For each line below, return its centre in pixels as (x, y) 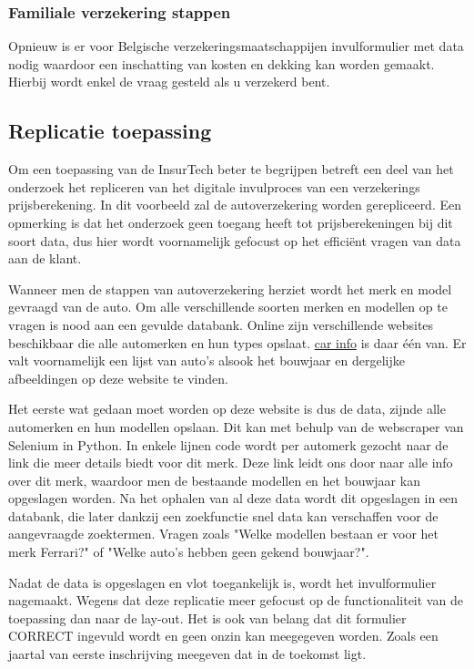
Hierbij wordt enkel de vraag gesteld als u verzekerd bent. (169, 82)
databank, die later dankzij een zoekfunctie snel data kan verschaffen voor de (223, 515)
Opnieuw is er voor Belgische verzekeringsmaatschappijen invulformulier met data (236, 46)
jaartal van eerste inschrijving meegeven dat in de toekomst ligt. (187, 654)
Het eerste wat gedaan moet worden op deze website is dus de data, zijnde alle (227, 409)
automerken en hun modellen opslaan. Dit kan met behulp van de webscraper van (236, 426)
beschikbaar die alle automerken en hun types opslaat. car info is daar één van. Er (237, 342)
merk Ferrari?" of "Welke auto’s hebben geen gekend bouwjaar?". (189, 552)
